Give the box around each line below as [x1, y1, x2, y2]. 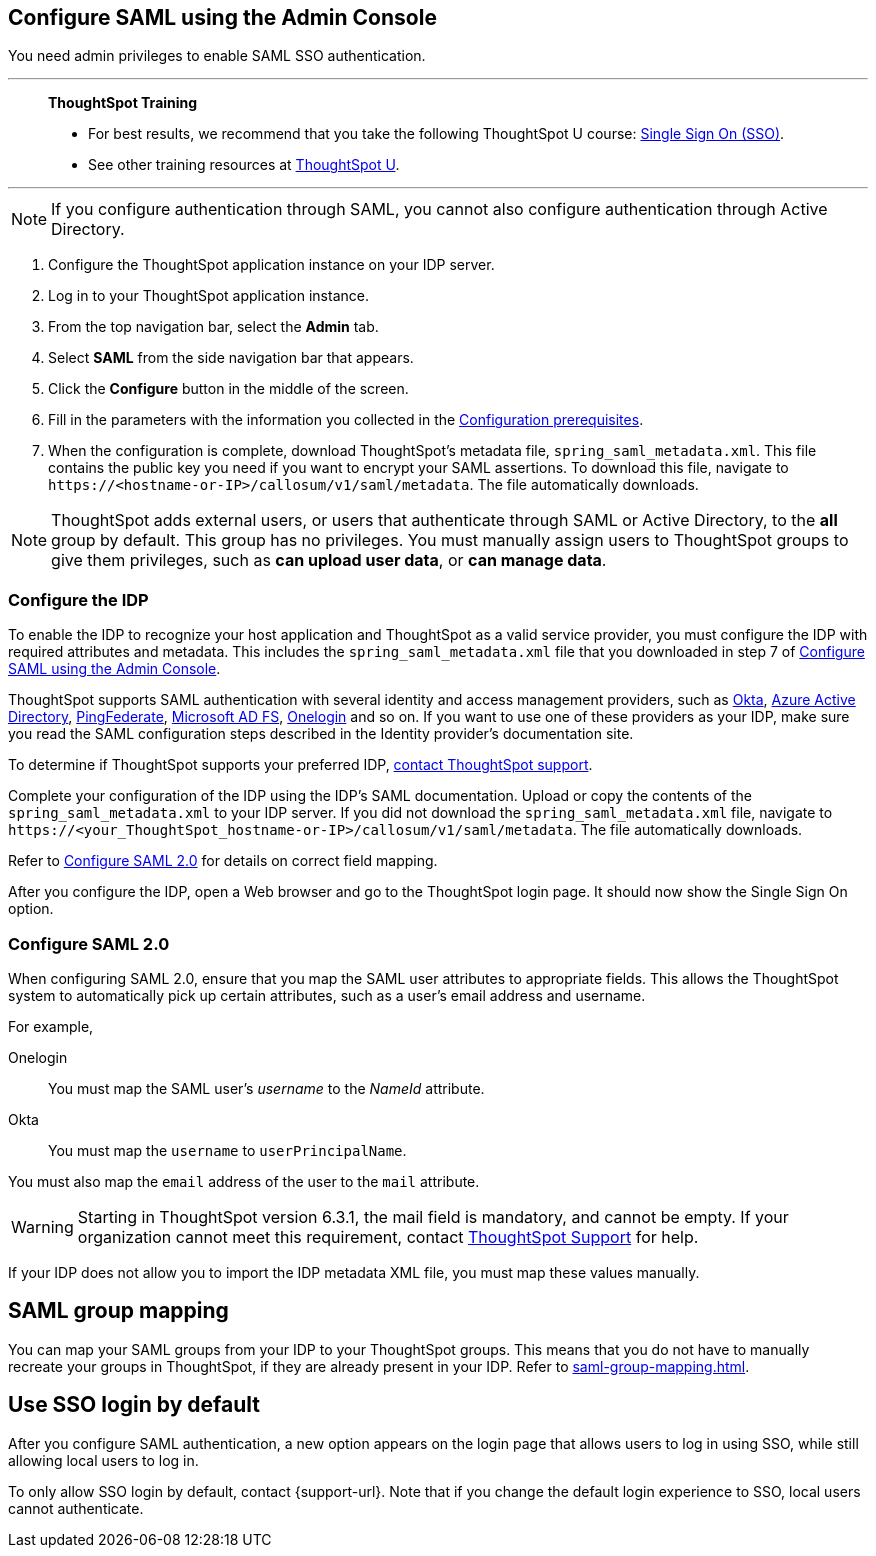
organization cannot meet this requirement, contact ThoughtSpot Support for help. [77, 1226, 699, 1247]
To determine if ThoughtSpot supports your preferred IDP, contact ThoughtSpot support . [8, 756, 593, 774]
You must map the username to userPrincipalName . [48, 1141, 407, 1159]
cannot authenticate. [8, 1499, 144, 1517]
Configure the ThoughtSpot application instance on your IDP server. [48, 256, 495, 274]
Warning [11, 1216, 74, 1237]
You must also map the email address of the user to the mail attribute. [8, 1172, 480, 1190]
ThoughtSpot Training [48, 94, 198, 112]
